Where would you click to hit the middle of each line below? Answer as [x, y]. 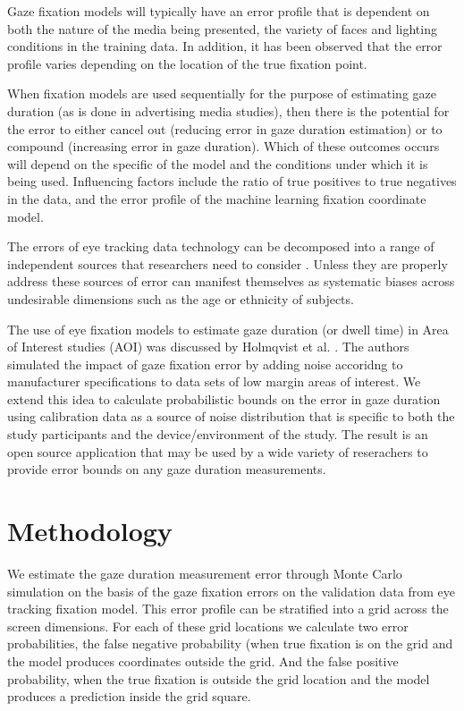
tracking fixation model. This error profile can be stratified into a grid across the [228, 609]
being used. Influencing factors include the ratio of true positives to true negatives [232, 181]
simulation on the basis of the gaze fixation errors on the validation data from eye [231, 591]
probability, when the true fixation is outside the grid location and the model [219, 678]
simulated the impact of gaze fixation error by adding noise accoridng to [205, 364]
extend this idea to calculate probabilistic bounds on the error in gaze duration [224, 398]
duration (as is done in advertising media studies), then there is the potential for [228, 110]
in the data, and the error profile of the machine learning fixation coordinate [217, 198]
